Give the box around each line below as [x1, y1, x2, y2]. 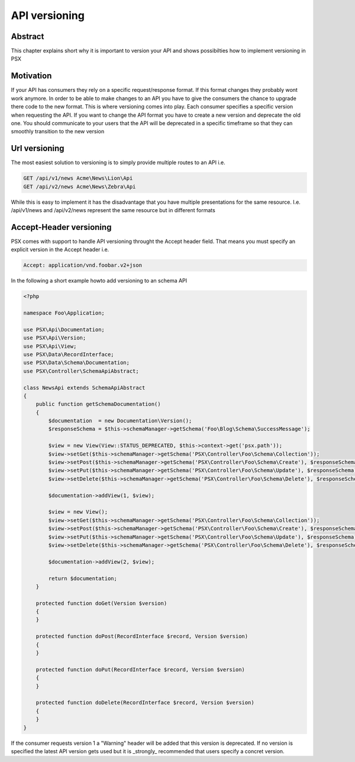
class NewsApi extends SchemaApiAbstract [23, 384, 146, 391]
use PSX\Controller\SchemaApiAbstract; [23, 367, 139, 374]
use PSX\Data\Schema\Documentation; [23, 359, 130, 366]
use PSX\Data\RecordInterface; [23, 351, 115, 358]
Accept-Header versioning [11, 222, 112, 232]
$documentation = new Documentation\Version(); [48, 418, 192, 424]
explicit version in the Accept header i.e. [11, 246, 109, 253]
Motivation [11, 71, 52, 81]
